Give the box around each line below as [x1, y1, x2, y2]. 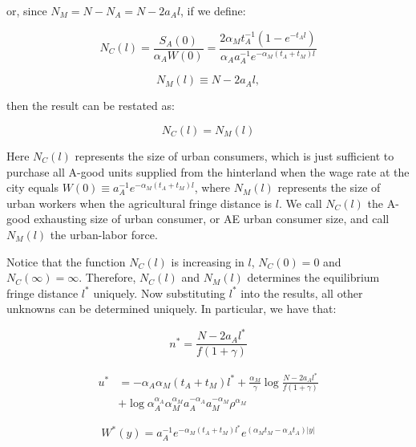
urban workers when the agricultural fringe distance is [6, 194, 273, 211]
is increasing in [171, 253, 244, 270]
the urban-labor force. [50, 226, 158, 242]
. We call [278, 194, 322, 211]
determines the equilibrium [247, 269, 380, 286]
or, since [6, 2, 47, 18]
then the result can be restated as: [6, 97, 175, 114]
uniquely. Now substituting [93, 284, 226, 301]
